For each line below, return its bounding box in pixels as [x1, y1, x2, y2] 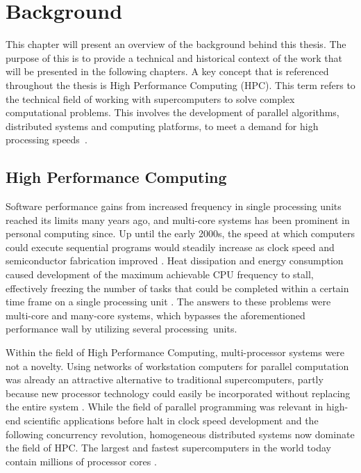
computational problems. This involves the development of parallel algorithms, [6, 105, 339, 120]
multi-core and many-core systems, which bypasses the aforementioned [6, 307, 305, 322]
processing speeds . [6, 132, 87, 147]
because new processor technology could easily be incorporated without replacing [6, 385, 351, 400]
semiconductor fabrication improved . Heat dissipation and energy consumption [6, 253, 344, 268]
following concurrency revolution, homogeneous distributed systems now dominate [6, 426, 355, 441]
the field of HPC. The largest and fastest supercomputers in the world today [6, 440, 331, 455]
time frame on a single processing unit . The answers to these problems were [6, 294, 331, 309]
